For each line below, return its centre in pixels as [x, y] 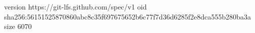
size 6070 [18, 26]
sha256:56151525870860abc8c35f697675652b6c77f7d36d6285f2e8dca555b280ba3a [128, 16]
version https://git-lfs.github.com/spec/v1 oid [76, 6]
